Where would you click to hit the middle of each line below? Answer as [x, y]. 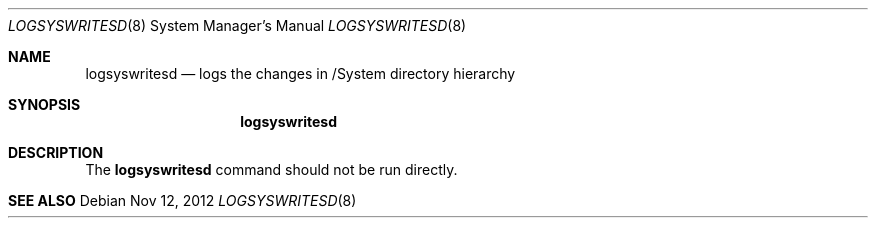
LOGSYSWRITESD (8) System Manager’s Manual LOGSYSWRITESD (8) [237, 25]
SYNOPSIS [44, 104]
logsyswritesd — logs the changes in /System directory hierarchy [300, 73]
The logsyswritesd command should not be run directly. [271, 169]
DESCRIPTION [56, 152]
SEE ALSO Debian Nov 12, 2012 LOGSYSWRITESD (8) [182, 200]
